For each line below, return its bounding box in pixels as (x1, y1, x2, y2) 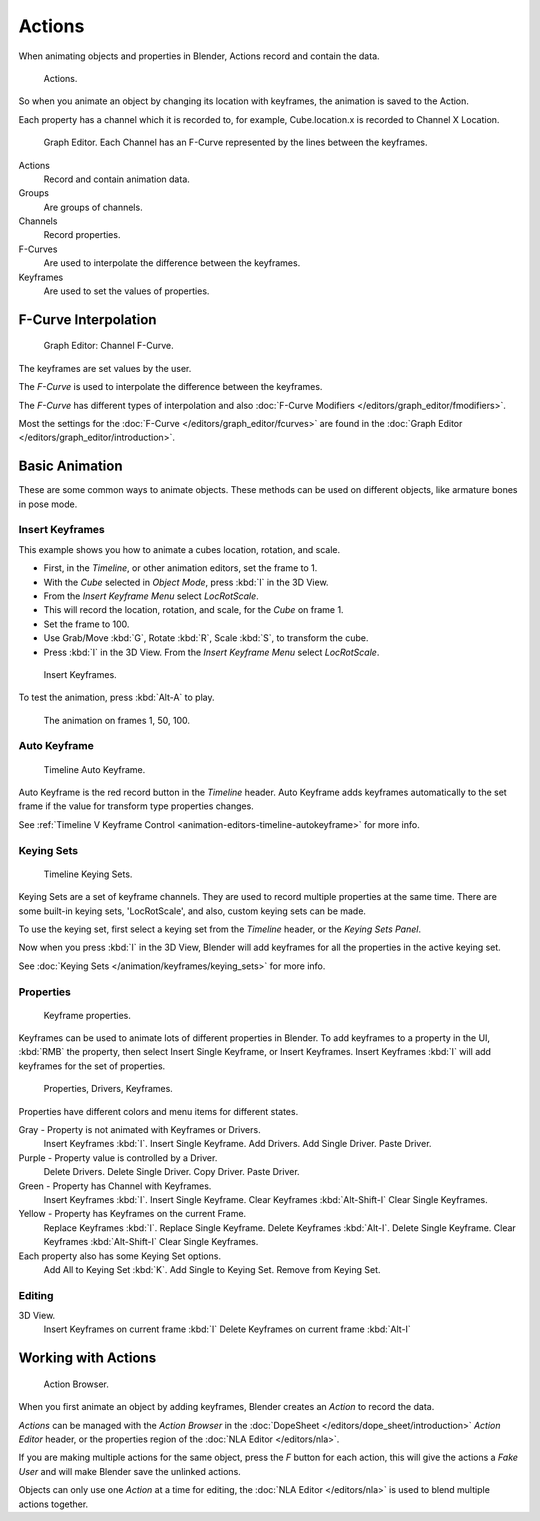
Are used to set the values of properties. (43, 285, 210, 297)
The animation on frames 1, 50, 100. (43, 714, 190, 726)
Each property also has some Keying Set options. (18, 1250, 222, 1262)
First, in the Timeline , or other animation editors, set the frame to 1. (43, 562, 318, 574)
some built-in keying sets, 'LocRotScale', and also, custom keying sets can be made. (18, 905, 367, 917)
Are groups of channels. (43, 201, 144, 213)
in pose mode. (18, 498, 78, 510)
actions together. (18, 1498, 89, 1510)
